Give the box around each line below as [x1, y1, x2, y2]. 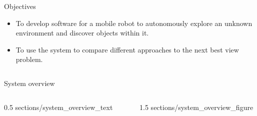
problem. [15, 54, 43, 64]
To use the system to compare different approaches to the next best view [15, 44, 239, 54]
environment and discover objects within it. [15, 27, 149, 38]
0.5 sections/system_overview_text [4, 101, 113, 112]
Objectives [4, 1, 36, 11]
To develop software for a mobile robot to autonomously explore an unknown [15, 17, 252, 28]
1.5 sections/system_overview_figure [139, 101, 253, 112]
